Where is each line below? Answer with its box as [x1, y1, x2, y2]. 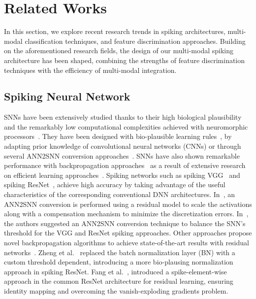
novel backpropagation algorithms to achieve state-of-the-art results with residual [4, 237, 249, 248]
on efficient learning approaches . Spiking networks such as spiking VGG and [4, 169, 240, 180]
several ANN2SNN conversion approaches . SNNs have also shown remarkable [4, 150, 240, 161]
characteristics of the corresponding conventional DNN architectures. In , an [4, 189, 235, 199]
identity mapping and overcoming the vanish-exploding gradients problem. [4, 285, 228, 296]
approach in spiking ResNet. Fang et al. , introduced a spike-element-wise [4, 266, 227, 276]
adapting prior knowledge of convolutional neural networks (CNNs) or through [4, 141, 241, 151]
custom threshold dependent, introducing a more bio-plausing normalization [4, 257, 233, 267]
